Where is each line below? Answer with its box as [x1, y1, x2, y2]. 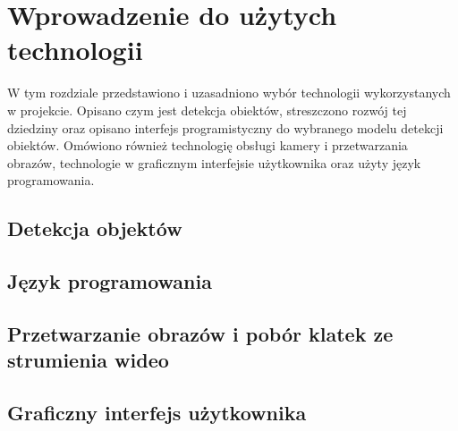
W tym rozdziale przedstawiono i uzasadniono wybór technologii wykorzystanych [7, 83, 451, 102]
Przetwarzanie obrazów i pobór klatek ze [7, 319, 394, 347]
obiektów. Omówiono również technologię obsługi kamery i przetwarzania [7, 136, 408, 155]
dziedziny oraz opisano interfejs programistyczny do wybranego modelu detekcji [7, 118, 444, 137]
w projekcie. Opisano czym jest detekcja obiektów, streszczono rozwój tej [7, 100, 407, 119]
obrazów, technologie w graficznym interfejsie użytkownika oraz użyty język [7, 153, 421, 172]
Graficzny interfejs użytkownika [7, 399, 307, 426]
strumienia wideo [7, 346, 169, 374]
